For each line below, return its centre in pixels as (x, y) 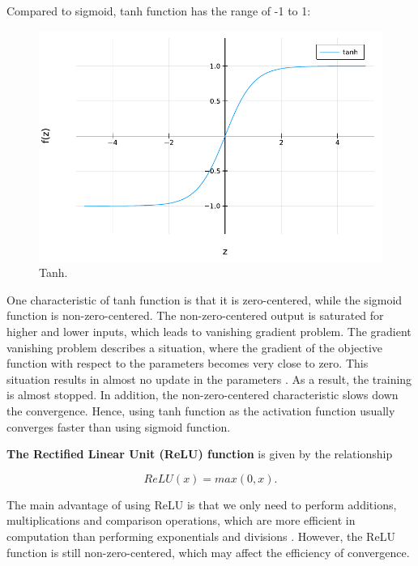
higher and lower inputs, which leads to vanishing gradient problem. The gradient (209, 331)
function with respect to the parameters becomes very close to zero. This (188, 363)
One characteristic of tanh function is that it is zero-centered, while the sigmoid (205, 299)
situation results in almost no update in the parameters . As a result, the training (209, 379)
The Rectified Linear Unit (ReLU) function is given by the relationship (200, 454)
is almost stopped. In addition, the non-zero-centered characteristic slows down (203, 395)
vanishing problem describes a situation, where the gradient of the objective (195, 347)
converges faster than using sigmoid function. (119, 426)
